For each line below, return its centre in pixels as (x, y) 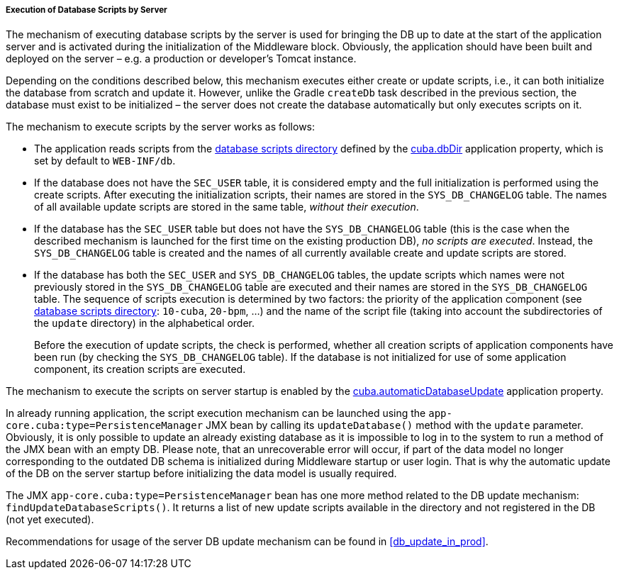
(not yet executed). (50, 520)
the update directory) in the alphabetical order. (145, 323)
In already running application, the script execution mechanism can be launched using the (216, 413)
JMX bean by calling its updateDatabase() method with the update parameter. (395, 425)
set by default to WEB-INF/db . (105, 161)
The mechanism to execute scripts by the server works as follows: (161, 127)
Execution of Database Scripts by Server (87, 10)
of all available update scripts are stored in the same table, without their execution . (227, 207)
